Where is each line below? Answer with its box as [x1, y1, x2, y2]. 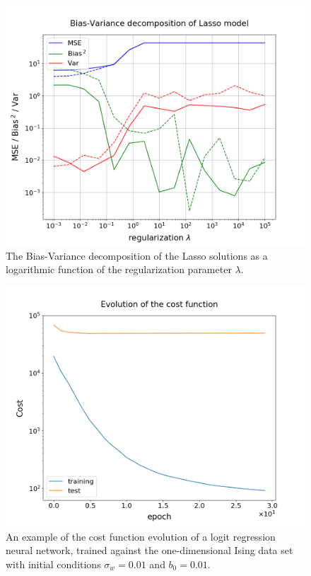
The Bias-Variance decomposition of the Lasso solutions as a [6, 248, 268, 263]
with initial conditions [6, 556, 101, 571]
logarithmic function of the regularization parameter [6, 262, 232, 277]
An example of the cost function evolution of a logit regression [6, 529, 276, 543]
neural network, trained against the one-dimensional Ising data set [6, 543, 293, 558]
